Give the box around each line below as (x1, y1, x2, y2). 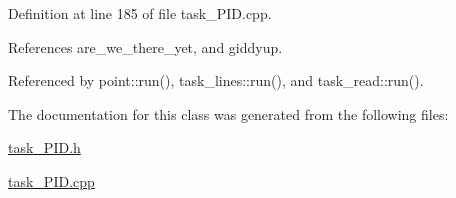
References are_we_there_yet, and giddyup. (8, 36, 283, 57)
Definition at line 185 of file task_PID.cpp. (8, 3, 272, 23)
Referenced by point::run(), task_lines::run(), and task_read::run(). (8, 70, 424, 91)
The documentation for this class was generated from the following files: (8, 103, 449, 124)
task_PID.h (8, 137, 81, 158)
